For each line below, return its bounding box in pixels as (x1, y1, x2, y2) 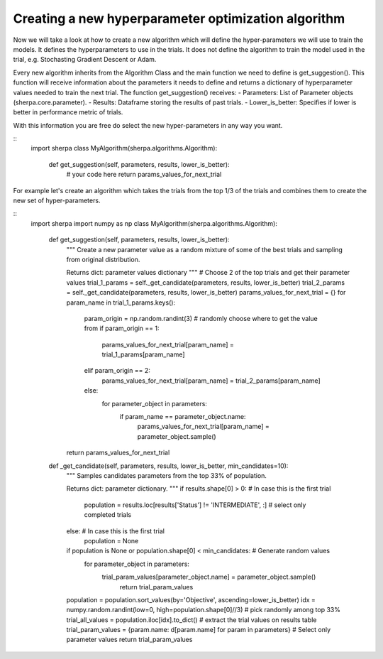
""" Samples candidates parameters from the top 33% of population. (66, 472, 267, 479)
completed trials (84, 511, 131, 519)
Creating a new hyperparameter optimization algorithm (13, 11, 345, 26)
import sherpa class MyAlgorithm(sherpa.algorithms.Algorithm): (30, 144, 218, 153)
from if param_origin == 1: (84, 324, 160, 333)
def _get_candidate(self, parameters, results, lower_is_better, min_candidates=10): (48, 462, 289, 470)
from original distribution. (66, 255, 140, 263)
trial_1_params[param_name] (101, 350, 185, 359)
